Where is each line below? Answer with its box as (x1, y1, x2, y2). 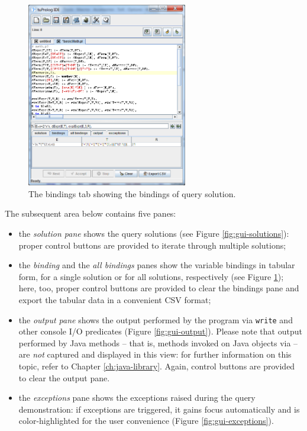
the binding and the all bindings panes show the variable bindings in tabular (18, 259, 295, 271)
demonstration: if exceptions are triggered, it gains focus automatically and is (18, 403, 300, 415)
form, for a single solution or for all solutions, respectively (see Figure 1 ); (18, 270, 284, 282)
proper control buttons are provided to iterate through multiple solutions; (18, 239, 286, 251)
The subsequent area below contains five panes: (5, 207, 176, 220)
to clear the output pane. (18, 371, 110, 384)
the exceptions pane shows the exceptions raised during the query (18, 391, 256, 404)
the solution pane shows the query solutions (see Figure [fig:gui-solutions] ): (18, 227, 289, 240)
